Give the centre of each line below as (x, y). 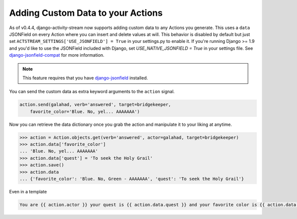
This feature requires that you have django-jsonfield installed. (85, 78)
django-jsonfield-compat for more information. (57, 55)
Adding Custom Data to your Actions (86, 13)
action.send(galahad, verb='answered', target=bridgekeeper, (95, 105)
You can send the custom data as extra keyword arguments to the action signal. (92, 92)
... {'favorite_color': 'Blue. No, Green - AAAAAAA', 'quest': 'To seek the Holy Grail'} (132, 179)
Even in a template (28, 191)
